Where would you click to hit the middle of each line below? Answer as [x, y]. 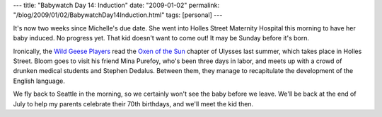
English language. [39, 81]
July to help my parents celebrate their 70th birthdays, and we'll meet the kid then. [133, 104]
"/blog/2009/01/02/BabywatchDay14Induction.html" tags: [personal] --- [118, 15]
